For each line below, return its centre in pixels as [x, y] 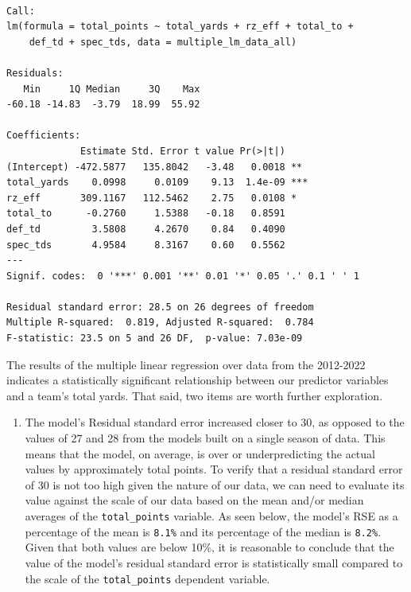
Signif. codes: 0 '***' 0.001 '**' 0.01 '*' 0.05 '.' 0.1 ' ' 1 [183, 276]
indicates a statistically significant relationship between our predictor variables [198, 380]
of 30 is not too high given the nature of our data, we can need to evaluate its [215, 484]
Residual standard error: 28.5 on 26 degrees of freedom [160, 307]
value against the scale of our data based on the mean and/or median [194, 500]
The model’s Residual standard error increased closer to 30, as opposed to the [215, 422]
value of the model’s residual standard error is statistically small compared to [214, 562]
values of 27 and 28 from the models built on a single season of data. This [205, 438]
